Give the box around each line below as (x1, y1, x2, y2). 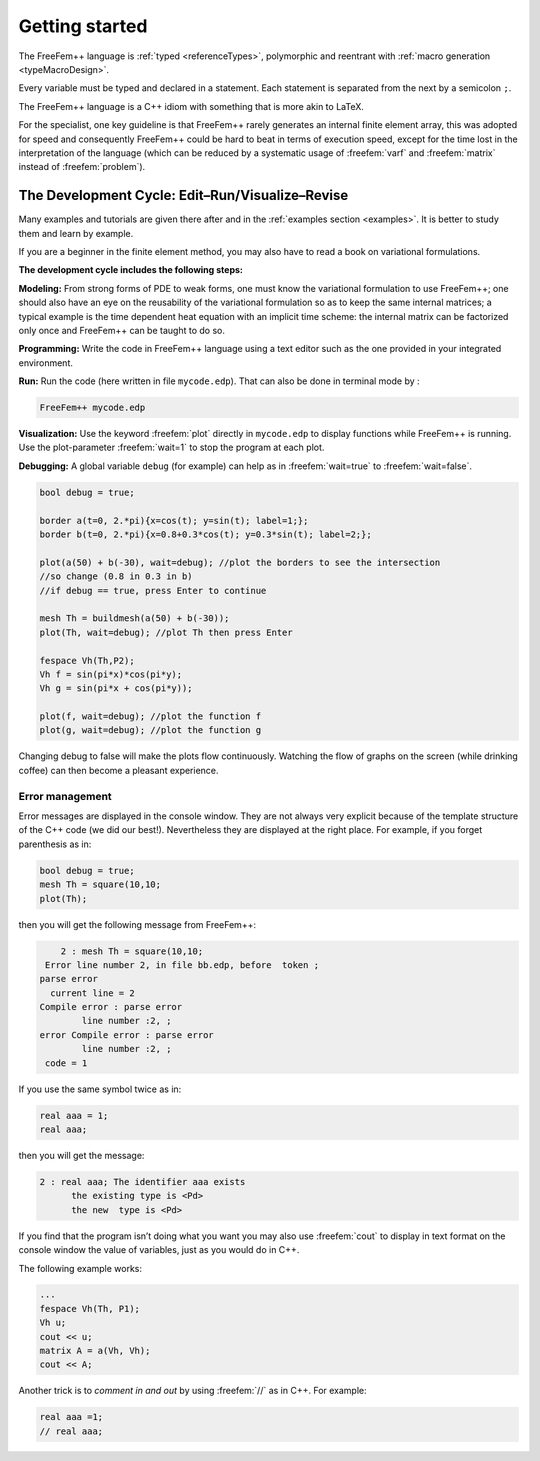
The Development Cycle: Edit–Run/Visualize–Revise (18, 187, 349, 204)
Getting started (18, 15, 148, 37)
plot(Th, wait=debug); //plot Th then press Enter (39, 626, 294, 638)
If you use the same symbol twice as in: (18, 1083, 182, 1095)
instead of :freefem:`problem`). (18, 161, 146, 173)
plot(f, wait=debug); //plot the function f (39, 711, 262, 722)
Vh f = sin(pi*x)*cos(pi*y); (39, 668, 183, 680)
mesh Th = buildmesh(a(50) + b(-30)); (39, 613, 230, 624)
